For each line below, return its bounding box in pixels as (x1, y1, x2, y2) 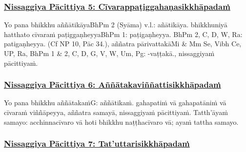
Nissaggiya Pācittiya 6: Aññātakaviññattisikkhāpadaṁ (4, 78, 221, 91)
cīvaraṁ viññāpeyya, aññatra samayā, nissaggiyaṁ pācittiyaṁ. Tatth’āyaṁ (4, 107, 228, 117)
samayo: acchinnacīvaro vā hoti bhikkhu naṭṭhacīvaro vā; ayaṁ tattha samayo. (4, 116, 239, 127)
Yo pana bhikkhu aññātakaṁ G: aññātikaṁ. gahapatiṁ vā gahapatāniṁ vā (4, 97, 226, 108)
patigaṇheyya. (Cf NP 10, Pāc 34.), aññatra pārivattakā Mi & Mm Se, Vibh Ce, (4, 38, 242, 49)
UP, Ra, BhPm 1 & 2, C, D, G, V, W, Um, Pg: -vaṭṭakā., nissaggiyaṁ (4, 48, 215, 58)
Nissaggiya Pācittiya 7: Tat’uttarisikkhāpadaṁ (4, 137, 190, 150)
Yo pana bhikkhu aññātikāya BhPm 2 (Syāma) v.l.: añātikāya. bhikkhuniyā (4, 19, 227, 30)
